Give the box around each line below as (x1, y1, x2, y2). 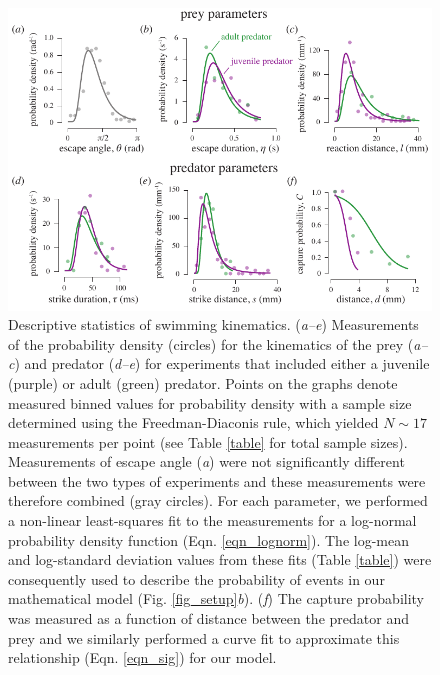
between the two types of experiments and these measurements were (8, 470, 426, 491)
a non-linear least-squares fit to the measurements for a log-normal (8, 510, 417, 531)
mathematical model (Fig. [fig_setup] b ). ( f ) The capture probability (8, 588, 425, 609)
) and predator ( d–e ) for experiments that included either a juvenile (14, 353, 430, 374)
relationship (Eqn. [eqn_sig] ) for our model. (8, 647, 277, 668)
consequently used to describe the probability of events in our (8, 568, 385, 589)
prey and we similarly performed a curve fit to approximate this (8, 627, 400, 648)
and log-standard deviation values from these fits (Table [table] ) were (8, 549, 432, 570)
